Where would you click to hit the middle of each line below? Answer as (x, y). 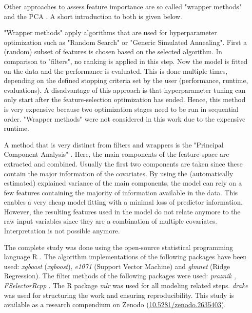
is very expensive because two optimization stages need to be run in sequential (121, 109)
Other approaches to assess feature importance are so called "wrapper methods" (123, 6)
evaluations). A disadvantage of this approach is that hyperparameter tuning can (125, 90)
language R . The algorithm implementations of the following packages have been (126, 257)
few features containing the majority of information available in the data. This (121, 192)
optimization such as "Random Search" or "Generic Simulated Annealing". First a (126, 42)
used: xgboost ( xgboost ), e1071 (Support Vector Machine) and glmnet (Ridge (117, 266)
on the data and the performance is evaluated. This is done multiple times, (116, 71)
